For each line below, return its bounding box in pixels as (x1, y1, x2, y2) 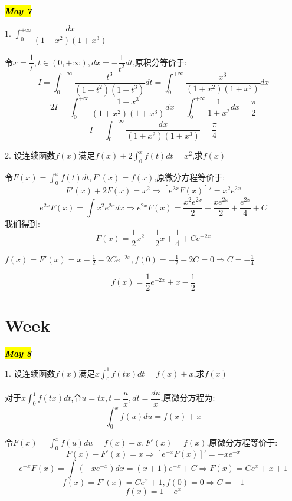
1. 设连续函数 (5, 367, 55, 379)
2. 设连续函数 (5, 149, 55, 161)
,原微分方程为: (160, 391, 215, 404)
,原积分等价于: (132, 55, 187, 68)
